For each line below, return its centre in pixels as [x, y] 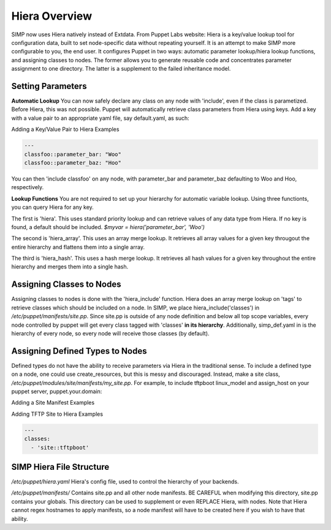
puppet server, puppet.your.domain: [57, 391]
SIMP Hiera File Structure [60, 467]
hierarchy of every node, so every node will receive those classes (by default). [110, 333]
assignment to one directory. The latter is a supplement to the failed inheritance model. [121, 69]
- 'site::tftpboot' [60, 447]
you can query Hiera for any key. [53, 207]
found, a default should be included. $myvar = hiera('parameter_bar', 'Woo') [108, 227]
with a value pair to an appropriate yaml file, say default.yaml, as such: [100, 118]
